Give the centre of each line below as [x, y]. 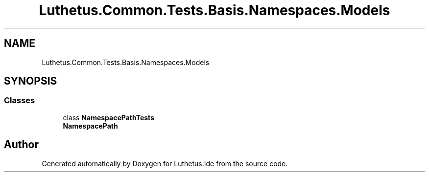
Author [21, 145]
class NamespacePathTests [108, 117]
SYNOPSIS [31, 81]
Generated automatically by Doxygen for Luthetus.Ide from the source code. [165, 163]
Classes [20, 100]
